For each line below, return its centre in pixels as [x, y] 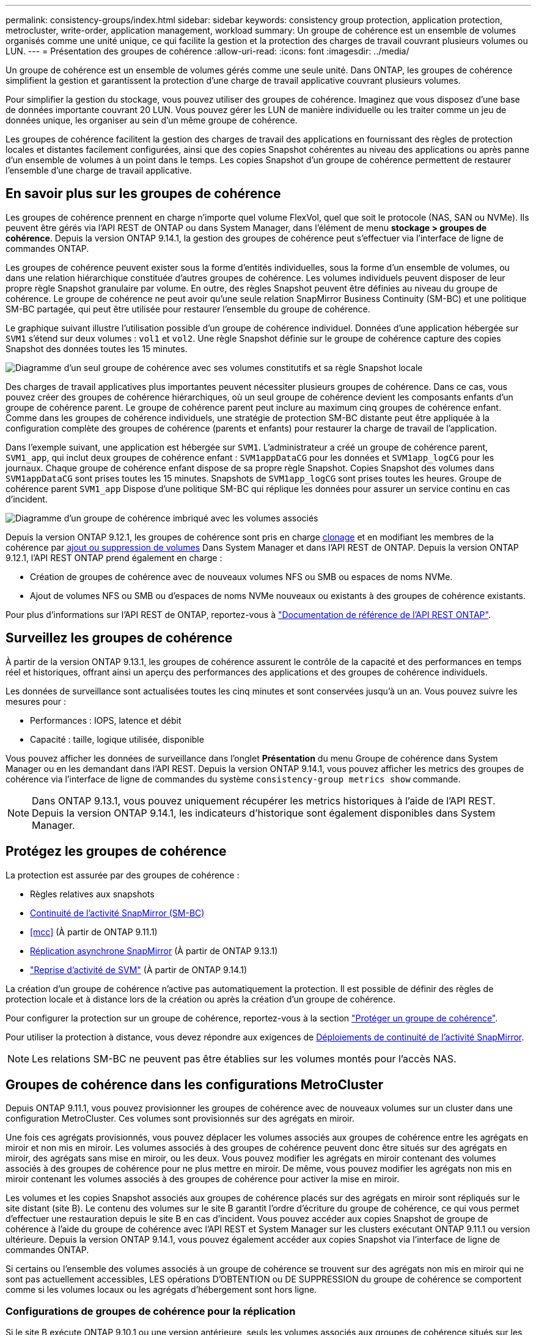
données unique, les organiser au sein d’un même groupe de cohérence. [152, 120]
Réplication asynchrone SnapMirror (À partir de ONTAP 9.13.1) [154, 951]
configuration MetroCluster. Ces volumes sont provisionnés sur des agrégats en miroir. [180, 1119]
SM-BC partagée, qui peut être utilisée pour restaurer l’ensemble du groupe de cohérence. [188, 309]
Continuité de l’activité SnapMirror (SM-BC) [117, 913]
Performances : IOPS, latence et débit [106, 720]
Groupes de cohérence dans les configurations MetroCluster [195, 1084]
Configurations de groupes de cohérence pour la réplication [151, 1311]
